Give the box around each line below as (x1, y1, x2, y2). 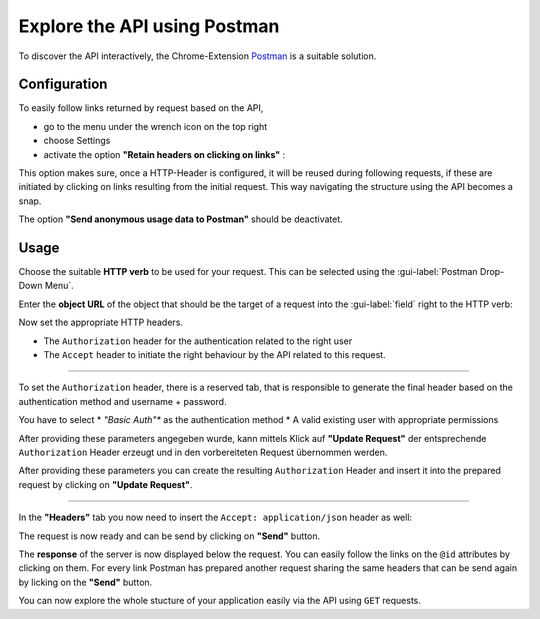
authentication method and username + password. (18, 395, 227, 407)
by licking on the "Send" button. (18, 576, 153, 588)
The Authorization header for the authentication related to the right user (43, 335, 353, 347)
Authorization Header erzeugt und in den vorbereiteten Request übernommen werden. (18, 446, 388, 458)
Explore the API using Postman (18, 15, 280, 37)
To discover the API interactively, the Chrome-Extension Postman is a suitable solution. (18, 50, 377, 62)
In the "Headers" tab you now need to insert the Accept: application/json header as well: (18, 511, 413, 524)
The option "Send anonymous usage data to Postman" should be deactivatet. (18, 213, 344, 225)
